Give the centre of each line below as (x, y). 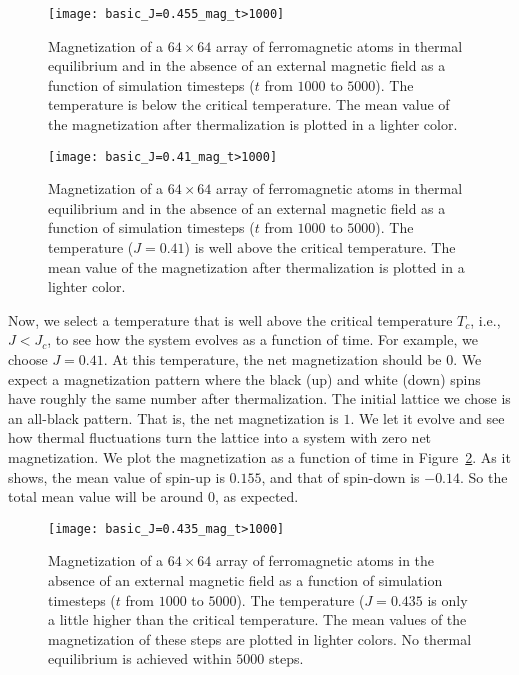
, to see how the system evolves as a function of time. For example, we (262, 339)
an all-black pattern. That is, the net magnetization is (173, 417)
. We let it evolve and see (427, 417)
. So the (484, 476)
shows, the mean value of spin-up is (116, 476)
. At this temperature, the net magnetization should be (272, 359)
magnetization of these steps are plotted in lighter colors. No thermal (260, 638)
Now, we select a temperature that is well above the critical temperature (230, 319)
